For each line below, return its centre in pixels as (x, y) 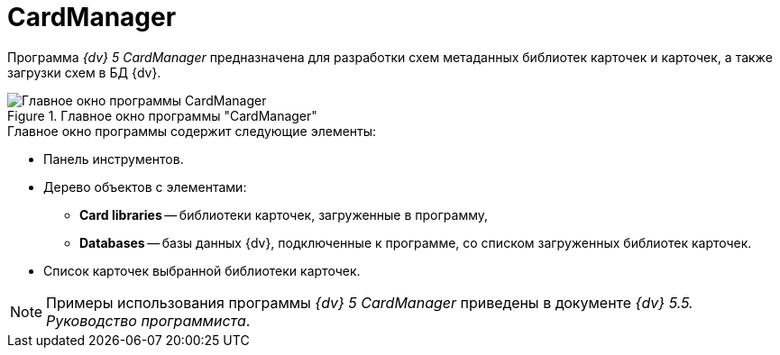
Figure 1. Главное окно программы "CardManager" (162, 115)
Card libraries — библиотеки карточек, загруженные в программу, (284, 214)
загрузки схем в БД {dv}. (84, 72)
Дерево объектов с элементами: (145, 187)
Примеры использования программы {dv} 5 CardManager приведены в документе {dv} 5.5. (370, 302)
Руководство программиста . (148, 320)
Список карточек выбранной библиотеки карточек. (202, 270)
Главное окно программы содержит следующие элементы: (192, 131)
